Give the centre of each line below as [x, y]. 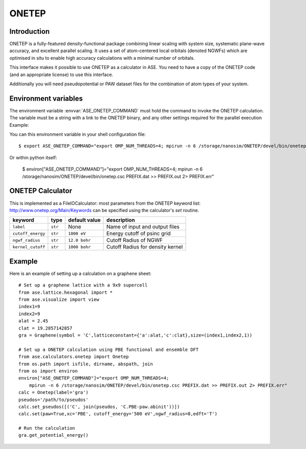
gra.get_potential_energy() [54, 435]
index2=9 [29, 314]
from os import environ [48, 371]
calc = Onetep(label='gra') [54, 393]
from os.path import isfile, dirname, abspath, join [86, 364]
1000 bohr [80, 247]
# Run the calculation [47, 428]
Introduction [30, 31]
